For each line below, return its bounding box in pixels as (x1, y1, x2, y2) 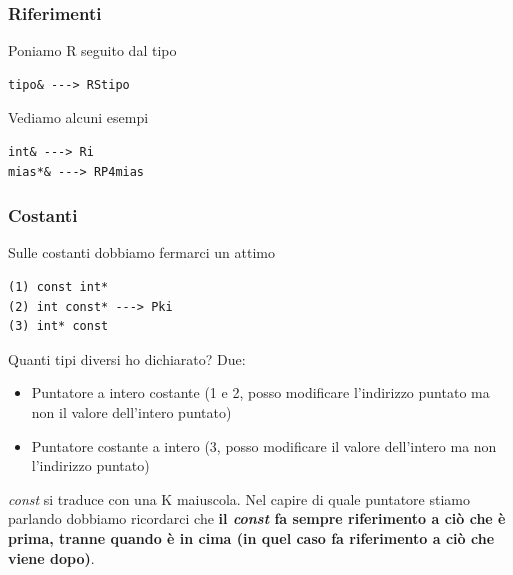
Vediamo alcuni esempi (8, 107, 149, 128)
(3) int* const (8, 319, 109, 334)
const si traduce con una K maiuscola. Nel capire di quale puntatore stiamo (8, 488, 470, 509)
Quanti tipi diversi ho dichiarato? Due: (8, 348, 246, 369)
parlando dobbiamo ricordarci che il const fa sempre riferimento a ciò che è (8, 508, 506, 529)
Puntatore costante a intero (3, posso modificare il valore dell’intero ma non (31, 435, 497, 456)
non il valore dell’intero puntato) (31, 401, 232, 422)
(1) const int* (8, 280, 109, 294)
